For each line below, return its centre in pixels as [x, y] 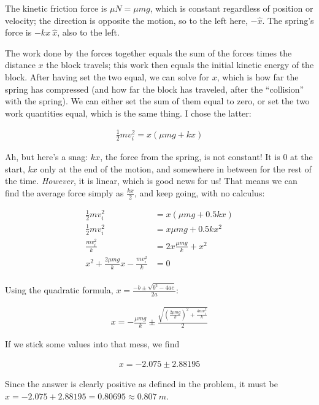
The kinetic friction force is [56, 8]
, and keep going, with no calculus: [199, 192]
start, [15, 168]
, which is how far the [258, 76]
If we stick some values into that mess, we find [92, 344]
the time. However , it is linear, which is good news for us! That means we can [151, 181]
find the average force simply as [64, 192]
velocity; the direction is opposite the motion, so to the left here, [126, 20]
